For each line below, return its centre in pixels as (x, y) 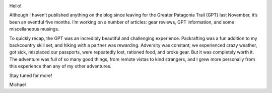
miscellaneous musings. (34, 29)
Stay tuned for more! (31, 75)
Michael (18, 84)
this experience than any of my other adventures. (60, 66)
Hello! (15, 6)
